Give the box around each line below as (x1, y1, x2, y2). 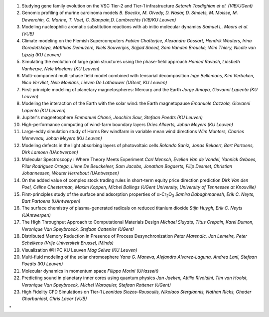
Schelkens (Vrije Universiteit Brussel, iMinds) (21, 240, 114, 246)
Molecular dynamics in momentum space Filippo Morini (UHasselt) (21, 268, 159, 274)
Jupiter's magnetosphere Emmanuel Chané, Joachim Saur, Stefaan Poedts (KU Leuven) (21, 115, 203, 121)
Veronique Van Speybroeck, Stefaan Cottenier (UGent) (21, 226, 134, 232)
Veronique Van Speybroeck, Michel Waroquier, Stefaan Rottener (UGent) (21, 282, 171, 288)
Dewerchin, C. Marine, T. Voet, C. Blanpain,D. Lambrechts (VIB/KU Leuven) (21, 16, 176, 22)
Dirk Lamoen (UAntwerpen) (21, 150, 78, 156)
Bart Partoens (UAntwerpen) (21, 198, 81, 204)
